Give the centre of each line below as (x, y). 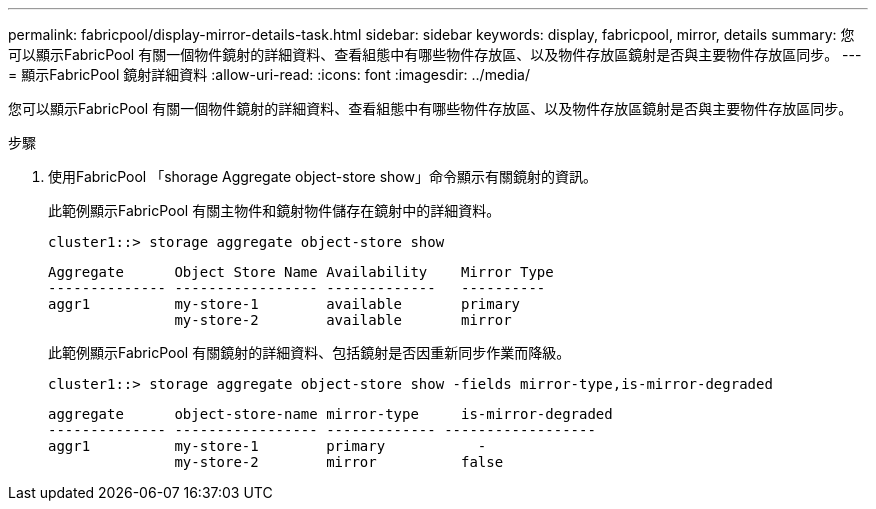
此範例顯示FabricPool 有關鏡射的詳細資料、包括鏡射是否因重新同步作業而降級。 (309, 352)
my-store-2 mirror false (339, 462)
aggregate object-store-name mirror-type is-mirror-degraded (330, 414)
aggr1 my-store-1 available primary (284, 304)
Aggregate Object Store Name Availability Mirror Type (301, 272)
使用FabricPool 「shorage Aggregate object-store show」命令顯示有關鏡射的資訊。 (322, 176)
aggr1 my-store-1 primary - (267, 446)
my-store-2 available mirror (343, 320)
